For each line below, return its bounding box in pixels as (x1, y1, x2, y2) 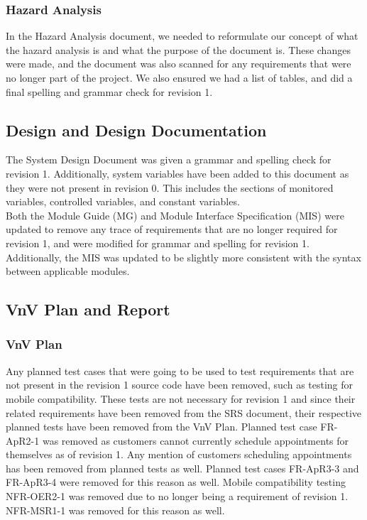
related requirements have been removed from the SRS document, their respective (6, 405, 362, 420)
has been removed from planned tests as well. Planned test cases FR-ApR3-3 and (6, 460, 359, 475)
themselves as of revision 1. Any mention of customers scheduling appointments (6, 447, 352, 462)
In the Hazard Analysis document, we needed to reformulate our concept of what (6, 28, 358, 43)
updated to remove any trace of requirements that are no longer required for (6, 222, 338, 237)
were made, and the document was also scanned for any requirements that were (6, 56, 351, 71)
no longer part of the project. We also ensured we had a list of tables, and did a (6, 70, 353, 85)
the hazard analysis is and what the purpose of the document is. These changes (6, 42, 351, 57)
